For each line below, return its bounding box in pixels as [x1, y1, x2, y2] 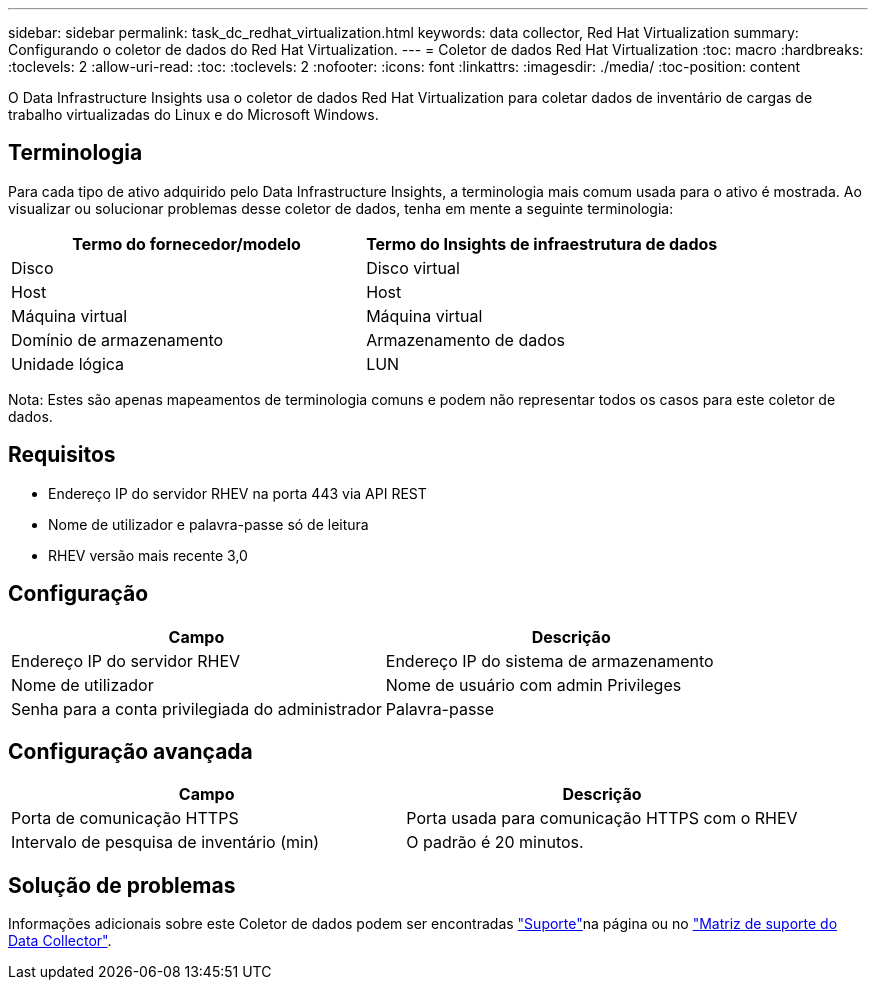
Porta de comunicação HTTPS [11, 808, 239, 829]
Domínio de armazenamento [11, 329, 224, 350]
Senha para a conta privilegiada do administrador [11, 698, 382, 719]
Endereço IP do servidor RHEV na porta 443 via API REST [48, 484, 427, 502]
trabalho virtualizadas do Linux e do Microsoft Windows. [8, 106, 379, 123]
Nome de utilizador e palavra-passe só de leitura [48, 515, 369, 533]
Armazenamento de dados [366, 329, 566, 350]
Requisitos [8, 442, 116, 468]
